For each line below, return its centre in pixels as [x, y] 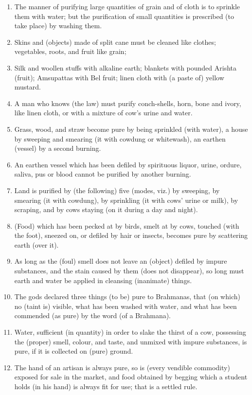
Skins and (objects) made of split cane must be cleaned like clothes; [115, 42]
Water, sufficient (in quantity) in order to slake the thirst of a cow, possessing [130, 332]
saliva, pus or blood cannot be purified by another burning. [103, 174]
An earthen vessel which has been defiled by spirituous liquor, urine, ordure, [128, 164]
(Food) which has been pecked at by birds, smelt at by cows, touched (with [127, 225]
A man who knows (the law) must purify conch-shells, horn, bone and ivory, [128, 103]
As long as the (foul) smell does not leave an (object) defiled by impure [121, 261]
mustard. [27, 87]
